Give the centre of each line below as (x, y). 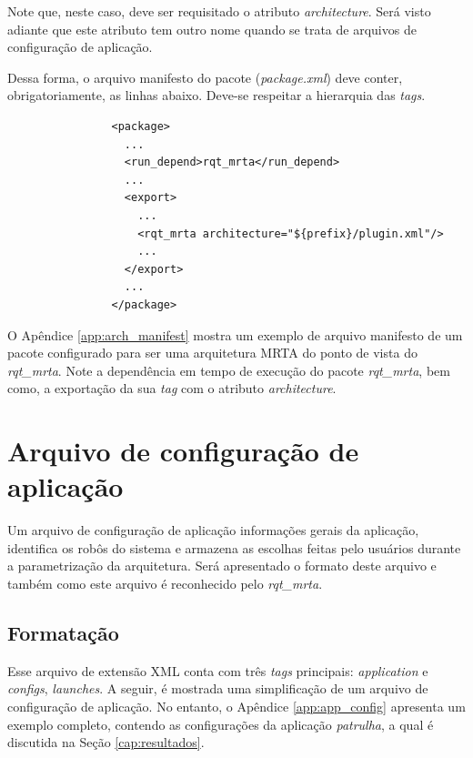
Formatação (63, 632)
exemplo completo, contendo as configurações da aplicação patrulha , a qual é (221, 724)
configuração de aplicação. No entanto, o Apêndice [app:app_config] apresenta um (236, 706)
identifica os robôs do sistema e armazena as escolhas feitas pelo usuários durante (234, 547)
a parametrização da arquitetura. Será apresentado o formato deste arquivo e (222, 566)
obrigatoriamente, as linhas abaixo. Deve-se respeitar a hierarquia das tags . (216, 95)
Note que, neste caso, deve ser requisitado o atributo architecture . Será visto (219, 11)
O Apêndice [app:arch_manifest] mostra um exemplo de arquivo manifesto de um (235, 334)
